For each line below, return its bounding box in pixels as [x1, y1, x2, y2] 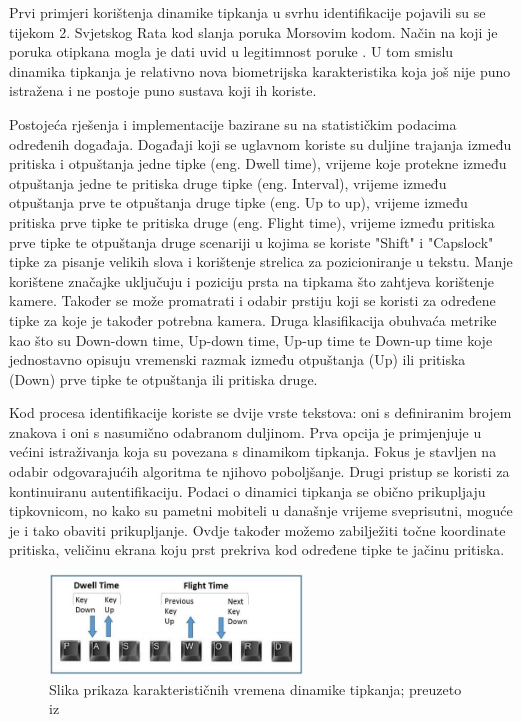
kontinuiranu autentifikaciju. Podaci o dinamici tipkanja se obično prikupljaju [9, 480, 486, 501]
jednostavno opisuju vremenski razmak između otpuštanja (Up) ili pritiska [9, 349, 466, 370]
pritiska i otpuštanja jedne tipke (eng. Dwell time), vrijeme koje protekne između [9, 153, 507, 174]
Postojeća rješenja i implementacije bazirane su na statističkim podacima [9, 113, 457, 134]
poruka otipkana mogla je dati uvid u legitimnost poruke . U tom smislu [9, 41, 454, 62]
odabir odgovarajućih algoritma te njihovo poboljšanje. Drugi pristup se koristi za [9, 461, 510, 482]
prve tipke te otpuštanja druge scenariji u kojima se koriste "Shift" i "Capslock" [9, 231, 494, 252]
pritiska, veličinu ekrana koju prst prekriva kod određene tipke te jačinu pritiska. [9, 539, 505, 560]
